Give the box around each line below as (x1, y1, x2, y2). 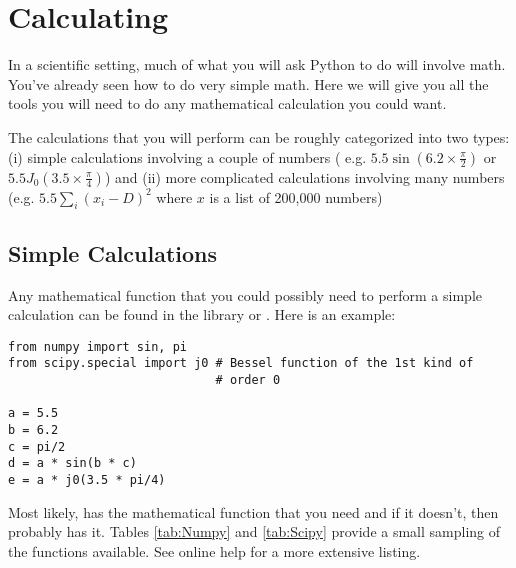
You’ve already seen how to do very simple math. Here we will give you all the (8, 73, 489, 94)
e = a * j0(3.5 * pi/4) (8, 472, 166, 487)
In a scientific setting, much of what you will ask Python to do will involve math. (8, 54, 506, 75)
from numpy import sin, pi (8, 339, 187, 354)
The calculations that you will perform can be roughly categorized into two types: (8, 126, 510, 147)
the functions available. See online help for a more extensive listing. (8, 540, 421, 561)
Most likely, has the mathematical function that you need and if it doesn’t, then (8, 501, 499, 522)
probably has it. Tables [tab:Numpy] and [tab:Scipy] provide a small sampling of (8, 521, 501, 542)
